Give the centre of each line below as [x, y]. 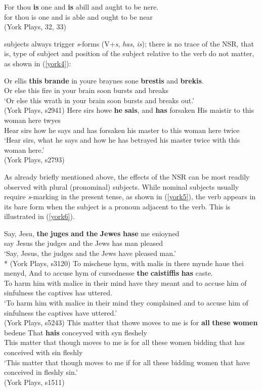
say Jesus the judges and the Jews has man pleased [83, 243]
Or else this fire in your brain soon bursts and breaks [86, 90]
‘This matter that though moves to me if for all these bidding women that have [127, 362]
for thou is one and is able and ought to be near [78, 16]
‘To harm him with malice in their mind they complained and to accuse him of [126, 303]
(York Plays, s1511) [34, 382]
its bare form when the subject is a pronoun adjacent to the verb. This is [117, 206]
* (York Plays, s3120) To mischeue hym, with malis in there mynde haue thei [124, 263]
